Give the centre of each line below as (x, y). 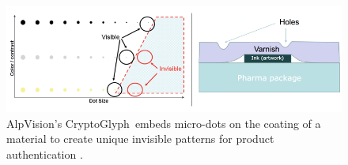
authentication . (45, 154)
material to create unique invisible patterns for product (140, 139)
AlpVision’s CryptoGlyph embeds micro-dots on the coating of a (164, 123)
